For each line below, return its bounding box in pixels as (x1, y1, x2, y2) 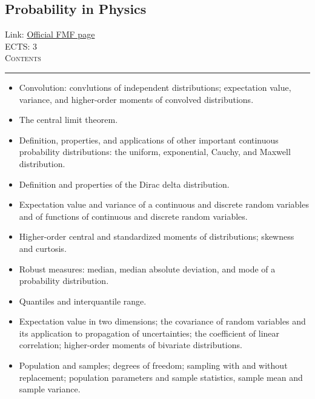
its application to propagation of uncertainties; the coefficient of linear (19, 326, 280, 339)
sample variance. (19, 383, 81, 395)
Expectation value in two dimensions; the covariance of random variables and (19, 315, 306, 328)
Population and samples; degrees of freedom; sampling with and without (19, 359, 288, 372)
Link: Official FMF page (5, 28, 95, 41)
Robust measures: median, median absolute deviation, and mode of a (19, 262, 276, 275)
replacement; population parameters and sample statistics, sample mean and (19, 371, 303, 383)
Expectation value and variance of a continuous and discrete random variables (19, 198, 309, 211)
